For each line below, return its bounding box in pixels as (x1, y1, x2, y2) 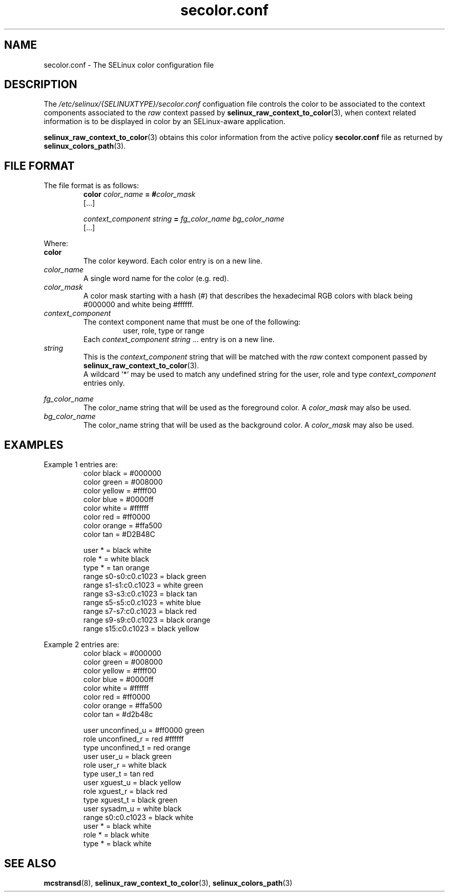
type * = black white (83, 839, 152, 848)
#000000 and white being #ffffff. (83, 300, 194, 309)
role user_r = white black (83, 761, 167, 770)
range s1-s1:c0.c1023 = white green (83, 581, 203, 590)
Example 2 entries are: (44, 640, 119, 649)
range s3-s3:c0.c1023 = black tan (83, 589, 197, 599)
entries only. (83, 379, 125, 388)
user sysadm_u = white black (83, 804, 182, 813)
